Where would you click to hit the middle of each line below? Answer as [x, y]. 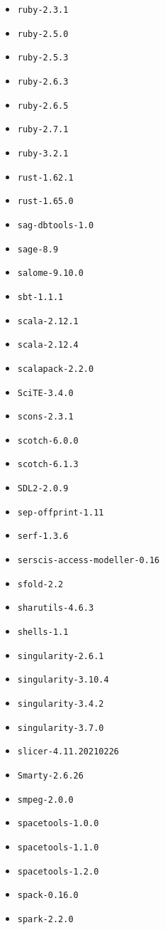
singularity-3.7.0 [61, 728]
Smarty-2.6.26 [50, 776]
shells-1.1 [43, 632]
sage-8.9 [38, 249]
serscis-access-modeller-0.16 [89, 561]
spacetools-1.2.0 [58, 871]
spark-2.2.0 [45, 919]
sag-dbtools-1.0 [56, 225]
